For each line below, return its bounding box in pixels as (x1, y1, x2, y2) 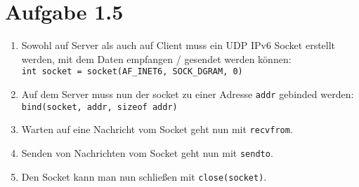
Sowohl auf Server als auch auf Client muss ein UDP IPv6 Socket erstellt (21, 38, 336, 53)
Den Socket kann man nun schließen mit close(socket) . (21, 169, 267, 183)
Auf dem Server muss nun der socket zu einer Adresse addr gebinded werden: (21, 86, 354, 101)
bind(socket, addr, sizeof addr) (21, 102, 178, 112)
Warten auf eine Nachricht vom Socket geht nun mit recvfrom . (21, 122, 293, 137)
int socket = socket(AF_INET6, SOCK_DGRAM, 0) (21, 67, 243, 77)
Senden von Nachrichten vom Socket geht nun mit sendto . (21, 145, 273, 160)
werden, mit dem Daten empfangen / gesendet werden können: (21, 51, 292, 66)
